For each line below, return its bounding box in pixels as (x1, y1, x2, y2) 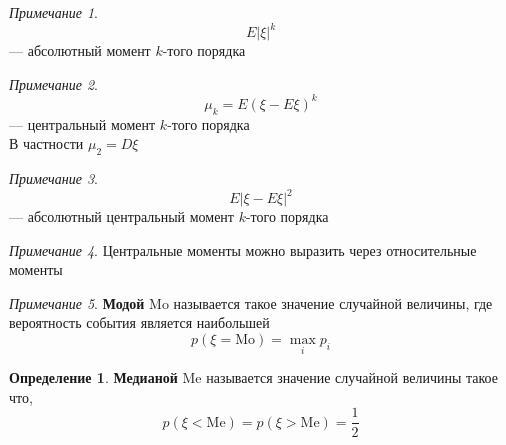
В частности (9, 133, 84, 154)
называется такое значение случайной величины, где (173, 292, 493, 313)
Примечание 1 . (9, 2, 98, 22)
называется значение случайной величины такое (206, 367, 498, 388)
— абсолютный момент (9, 40, 151, 61)
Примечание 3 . (9, 167, 98, 188)
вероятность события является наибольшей (9, 312, 270, 333)
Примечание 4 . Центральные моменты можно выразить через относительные (9, 239, 477, 260)
